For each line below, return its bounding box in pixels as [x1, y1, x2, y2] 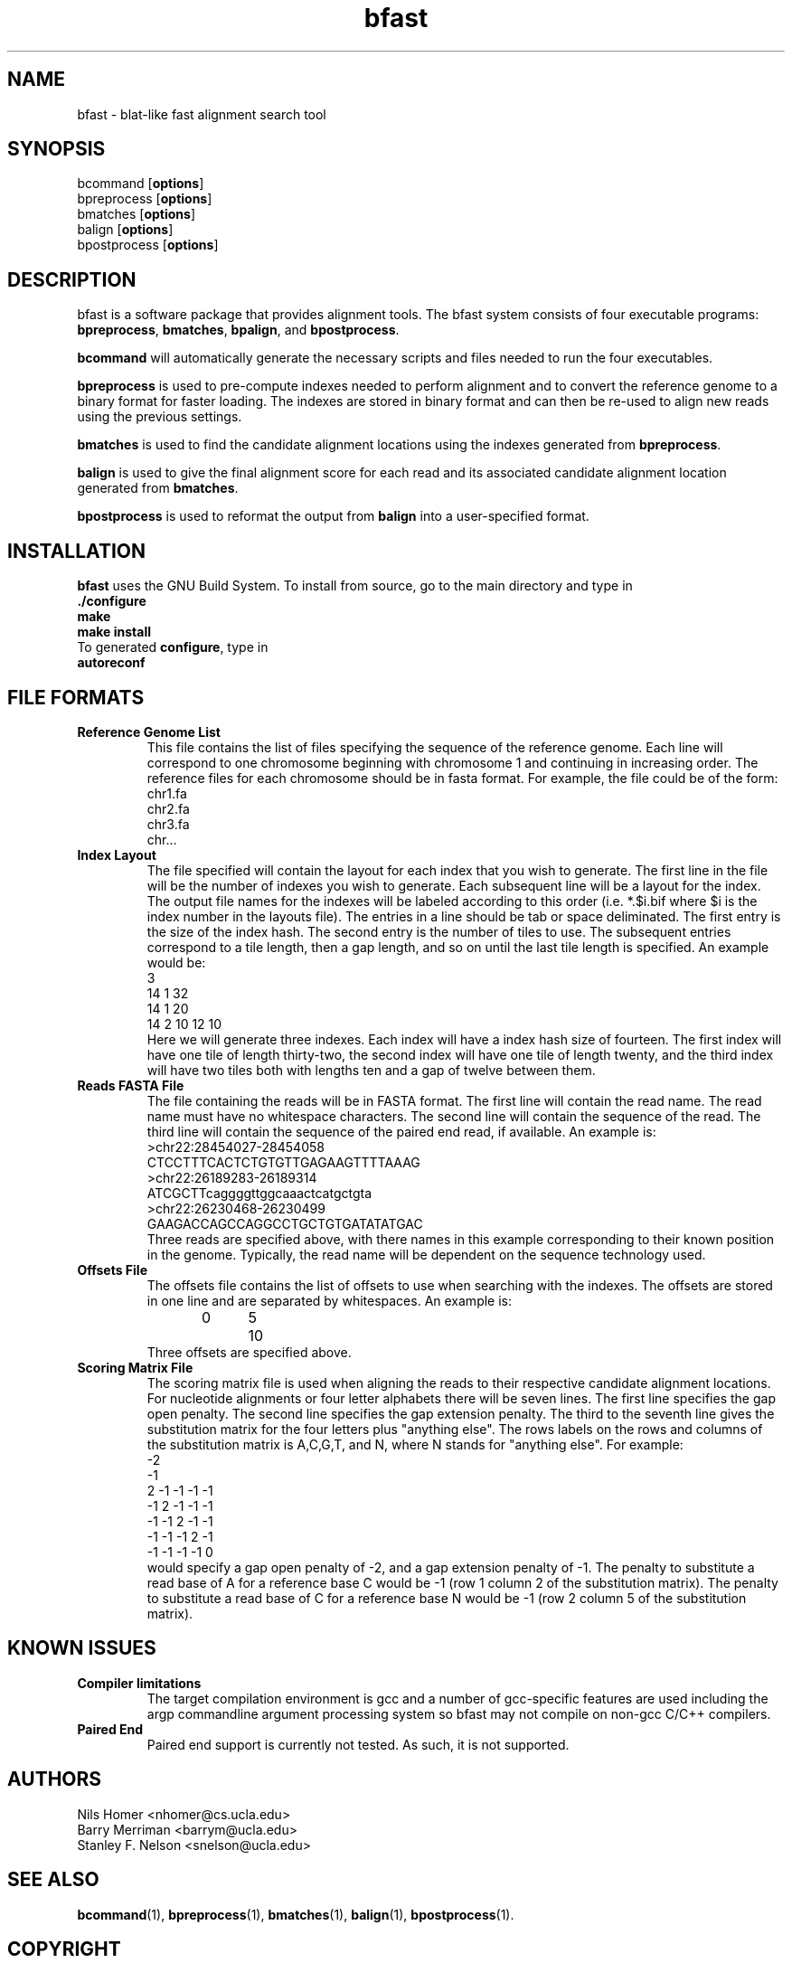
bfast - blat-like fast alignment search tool [77, 106, 326, 122]
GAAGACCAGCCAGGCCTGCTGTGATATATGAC [146, 1215, 423, 1232]
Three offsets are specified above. [146, 1344, 352, 1360]
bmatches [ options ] [77, 206, 195, 222]
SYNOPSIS [7, 137, 106, 161]
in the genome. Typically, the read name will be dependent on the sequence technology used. [146, 1246, 706, 1262]
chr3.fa [146, 816, 190, 832]
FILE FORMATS [7, 685, 145, 709]
